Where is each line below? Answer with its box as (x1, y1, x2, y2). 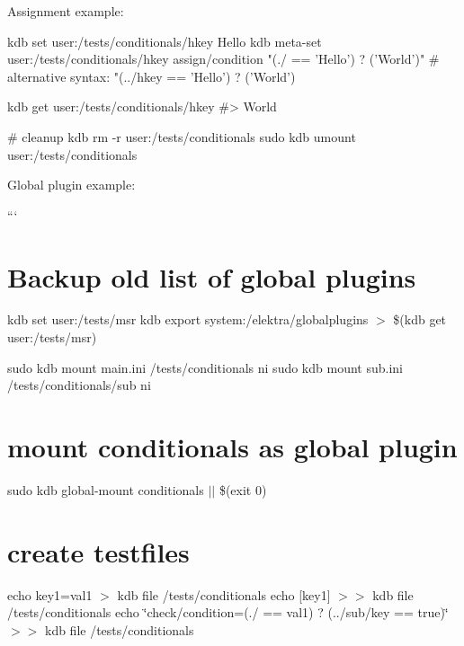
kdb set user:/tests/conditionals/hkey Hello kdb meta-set (7, 31, 322, 50)
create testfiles (7, 533, 190, 570)
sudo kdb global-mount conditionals (7, 480, 204, 499)
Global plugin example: (7, 175, 136, 194)
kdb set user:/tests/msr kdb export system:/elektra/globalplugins (7, 310, 369, 329)
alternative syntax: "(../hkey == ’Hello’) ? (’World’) (7, 66, 296, 85)
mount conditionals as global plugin (7, 429, 458, 465)
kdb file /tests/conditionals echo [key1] (117, 585, 331, 604)
